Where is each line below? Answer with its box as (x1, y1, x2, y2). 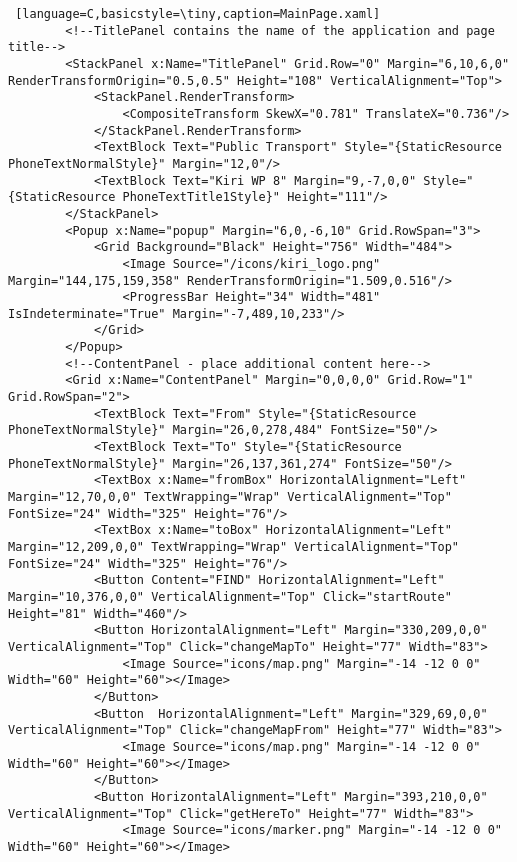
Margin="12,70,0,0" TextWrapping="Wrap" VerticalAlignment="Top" (8, 490, 452, 505)
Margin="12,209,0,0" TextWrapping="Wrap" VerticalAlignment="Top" (8, 540, 460, 554)
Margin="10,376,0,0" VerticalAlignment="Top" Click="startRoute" (8, 589, 452, 604)
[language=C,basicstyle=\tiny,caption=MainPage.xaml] (15, 7, 381, 21)
